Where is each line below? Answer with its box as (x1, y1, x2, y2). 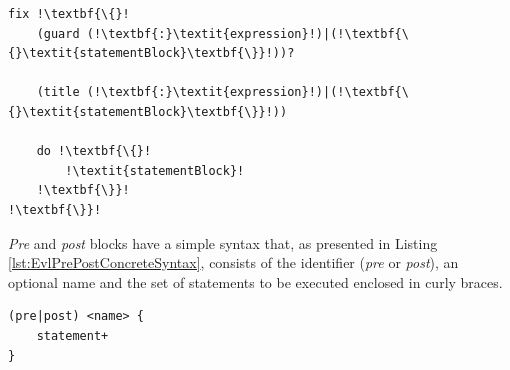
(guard (36, 26, 80, 41)
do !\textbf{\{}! (36, 144, 152, 159)
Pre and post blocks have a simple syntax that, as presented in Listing (8, 232, 438, 253)
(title (36, 85, 80, 100)
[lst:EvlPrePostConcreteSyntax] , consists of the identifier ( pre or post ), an (8, 252, 459, 273)
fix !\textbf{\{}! (8, 7, 130, 21)
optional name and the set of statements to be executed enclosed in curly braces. (8, 271, 503, 292)
